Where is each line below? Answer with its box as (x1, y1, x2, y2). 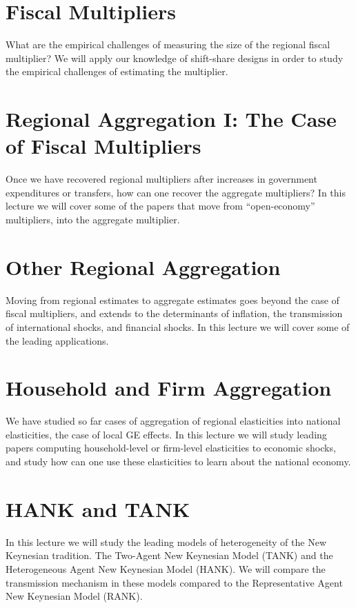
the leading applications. (6, 333, 109, 347)
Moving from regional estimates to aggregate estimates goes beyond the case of (6, 292, 339, 307)
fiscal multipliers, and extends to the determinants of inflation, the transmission (6, 306, 343, 321)
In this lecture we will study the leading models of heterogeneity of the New (6, 534, 326, 549)
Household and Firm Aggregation (6, 374, 332, 402)
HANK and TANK (6, 494, 190, 523)
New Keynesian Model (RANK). (6, 589, 143, 603)
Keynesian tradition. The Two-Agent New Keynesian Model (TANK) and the (6, 548, 333, 563)
